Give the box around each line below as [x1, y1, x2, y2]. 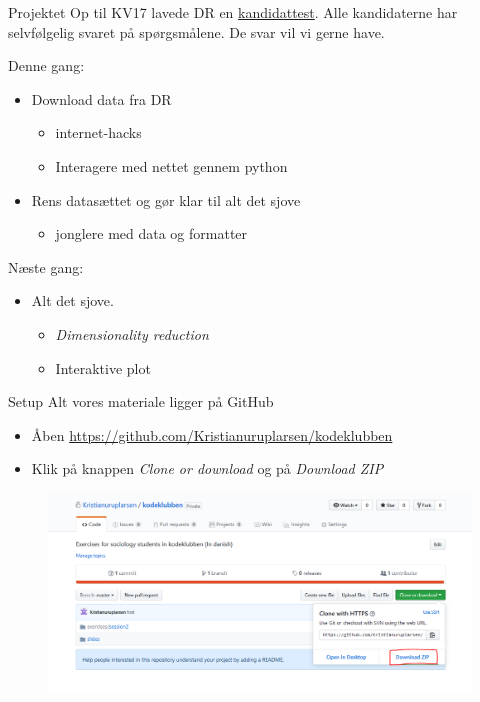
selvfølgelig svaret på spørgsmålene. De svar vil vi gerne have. [8, 21, 385, 42]
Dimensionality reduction [55, 323, 209, 344]
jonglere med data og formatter [55, 223, 248, 244]
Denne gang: [8, 55, 85, 76]
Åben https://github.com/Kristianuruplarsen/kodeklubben [31, 424, 393, 445]
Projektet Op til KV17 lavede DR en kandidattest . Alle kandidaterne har [8, 2, 458, 22]
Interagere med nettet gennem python [55, 155, 288, 176]
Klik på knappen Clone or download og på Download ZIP [31, 458, 384, 479]
